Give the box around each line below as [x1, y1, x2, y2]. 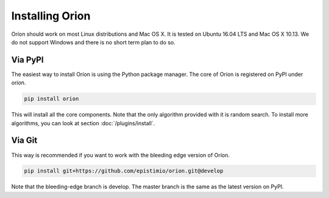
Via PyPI [11, 55, 44, 65]
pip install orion [24, 95, 79, 103]
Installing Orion [11, 9, 91, 22]
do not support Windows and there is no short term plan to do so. [11, 38, 176, 46]
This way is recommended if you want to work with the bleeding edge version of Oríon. [11, 151, 230, 159]
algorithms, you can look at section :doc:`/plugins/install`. [11, 119, 155, 127]
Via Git [11, 135, 38, 146]
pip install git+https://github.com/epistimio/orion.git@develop [24, 168, 224, 174]
